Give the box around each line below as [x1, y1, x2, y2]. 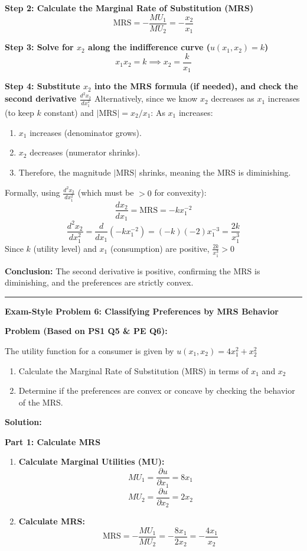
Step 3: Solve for [5, 41, 74, 53]
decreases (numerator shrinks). [30, 146, 141, 158]
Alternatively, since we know [94, 92, 198, 105]
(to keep [5, 106, 34, 118]
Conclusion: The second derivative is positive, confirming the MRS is [5, 264, 260, 277]
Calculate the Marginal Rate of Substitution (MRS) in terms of [18, 364, 249, 377]
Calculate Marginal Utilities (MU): [18, 455, 165, 468]
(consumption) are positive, [110, 242, 210, 254]
